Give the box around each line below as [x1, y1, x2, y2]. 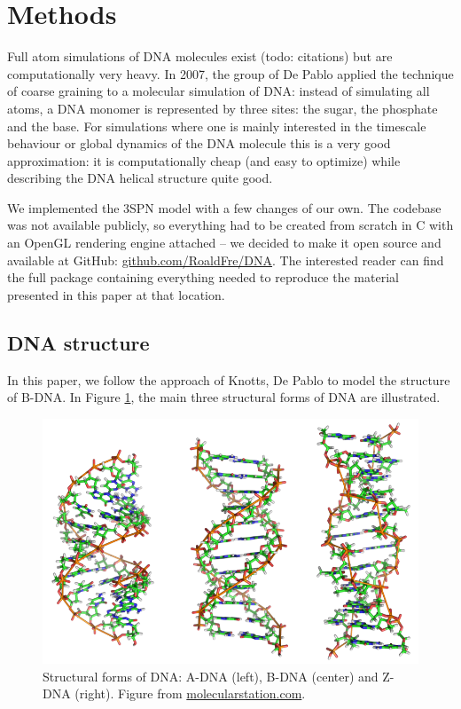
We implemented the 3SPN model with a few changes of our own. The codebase [7, 198, 441, 217]
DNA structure [7, 328, 150, 356]
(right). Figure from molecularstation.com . [74, 684, 306, 703]
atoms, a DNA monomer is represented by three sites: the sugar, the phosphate [7, 98, 438, 117]
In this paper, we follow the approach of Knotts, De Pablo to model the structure [7, 370, 450, 389]
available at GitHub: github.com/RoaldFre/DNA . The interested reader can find [7, 250, 444, 269]
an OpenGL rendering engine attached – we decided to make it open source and [7, 233, 441, 252]
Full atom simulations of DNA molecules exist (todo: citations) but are [7, 47, 393, 66]
